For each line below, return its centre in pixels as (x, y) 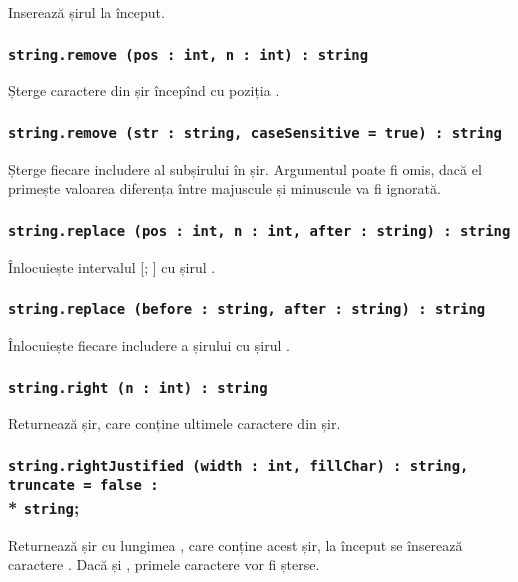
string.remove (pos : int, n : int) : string (188, 54)
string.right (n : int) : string (138, 387)
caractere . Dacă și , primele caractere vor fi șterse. (164, 564)
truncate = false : (83, 485)
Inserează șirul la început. (86, 12)
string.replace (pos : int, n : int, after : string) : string (259, 230)
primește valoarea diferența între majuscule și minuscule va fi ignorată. (224, 188)
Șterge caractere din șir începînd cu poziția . (144, 90)
